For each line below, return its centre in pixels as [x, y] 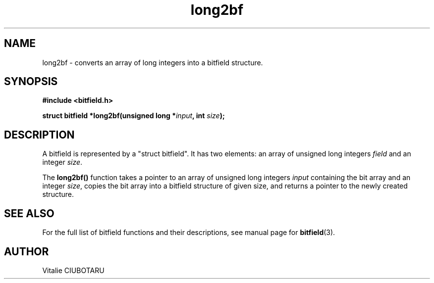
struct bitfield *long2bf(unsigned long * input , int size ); [134, 116]
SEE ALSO [29, 213]
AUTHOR [27, 251]
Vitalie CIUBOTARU [73, 270]
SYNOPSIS [31, 82]
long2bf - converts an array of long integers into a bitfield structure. [153, 62]
